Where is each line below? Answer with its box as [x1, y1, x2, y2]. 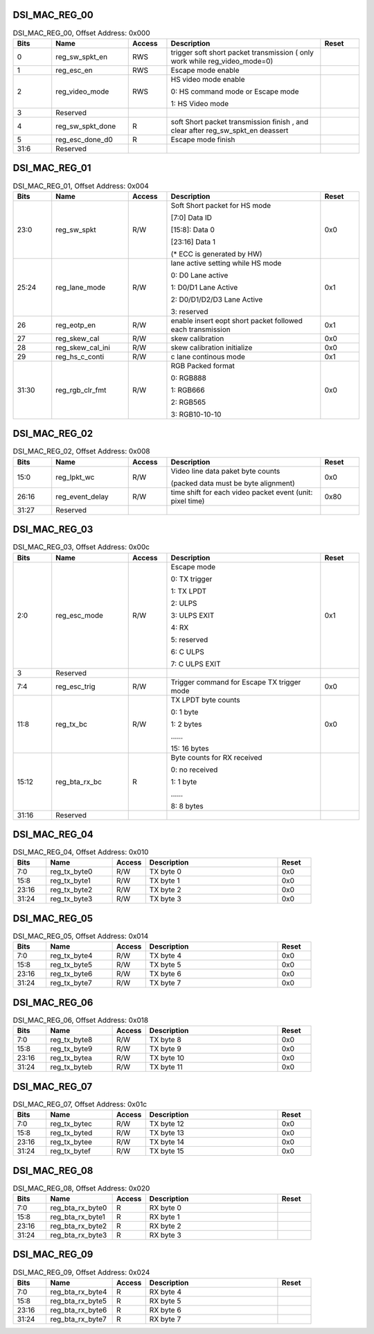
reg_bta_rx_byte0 [50, 1203, 107, 1213]
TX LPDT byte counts [170, 695, 240, 704]
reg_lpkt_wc [55, 472, 95, 482]
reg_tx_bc [55, 719, 88, 729]
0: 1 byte [170, 707, 199, 717]
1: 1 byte [170, 777, 197, 786]
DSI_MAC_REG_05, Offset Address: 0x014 [12, 931, 149, 941]
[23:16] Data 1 [170, 236, 216, 246]
